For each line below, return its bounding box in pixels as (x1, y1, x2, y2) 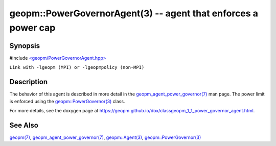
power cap (9, 22, 56, 33)
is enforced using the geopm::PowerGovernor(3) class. (9, 98, 125, 104)
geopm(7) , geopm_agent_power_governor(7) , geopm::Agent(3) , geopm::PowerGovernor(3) (9, 134, 201, 140)
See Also (9, 120, 38, 130)
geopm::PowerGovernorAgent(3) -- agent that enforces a (9, 8, 258, 19)
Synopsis (9, 41, 40, 50)
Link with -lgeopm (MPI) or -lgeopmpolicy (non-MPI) (9, 64, 145, 70)
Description (9, 78, 48, 86)
